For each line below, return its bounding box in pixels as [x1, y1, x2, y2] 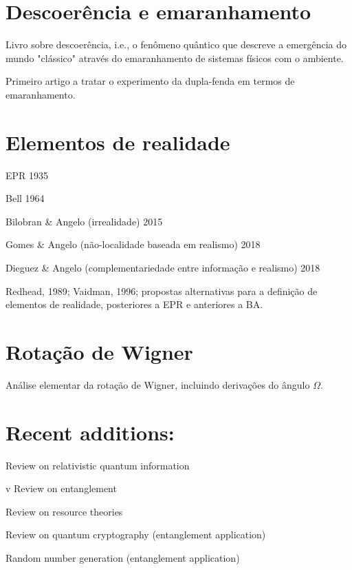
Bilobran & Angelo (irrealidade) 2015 [5, 214, 163, 228]
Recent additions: [5, 418, 175, 446]
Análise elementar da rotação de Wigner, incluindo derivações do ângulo [5, 377, 310, 391]
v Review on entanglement [5, 481, 117, 496]
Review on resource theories [5, 504, 123, 518]
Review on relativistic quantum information [5, 458, 190, 472]
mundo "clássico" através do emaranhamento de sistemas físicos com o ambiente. [5, 50, 344, 65]
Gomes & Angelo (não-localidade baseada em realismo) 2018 [5, 237, 261, 252]
